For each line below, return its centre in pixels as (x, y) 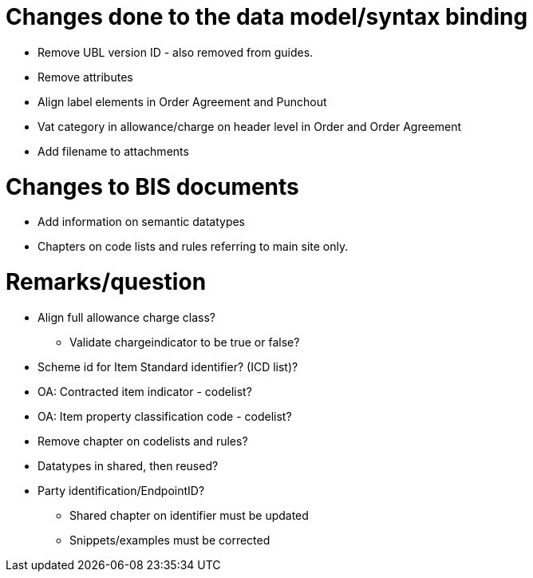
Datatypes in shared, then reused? (128, 465)
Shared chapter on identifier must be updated (189, 515)
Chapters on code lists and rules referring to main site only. (193, 247)
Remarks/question (106, 282)
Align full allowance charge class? (126, 317)
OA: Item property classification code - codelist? (165, 416)
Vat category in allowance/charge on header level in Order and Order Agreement (250, 126)
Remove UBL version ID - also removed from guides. (176, 52)
